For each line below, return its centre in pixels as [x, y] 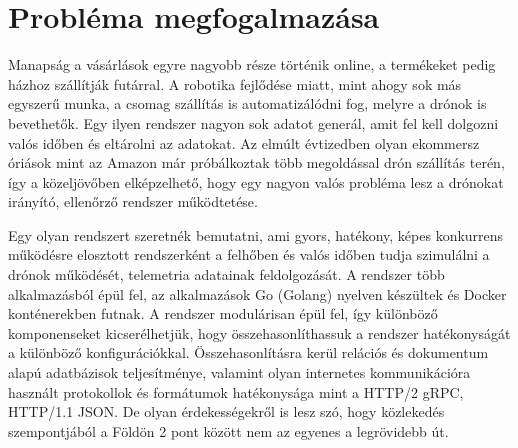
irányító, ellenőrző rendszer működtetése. [133, 201]
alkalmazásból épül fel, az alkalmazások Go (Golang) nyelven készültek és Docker [257, 293]
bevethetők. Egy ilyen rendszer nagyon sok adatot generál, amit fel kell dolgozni [253, 122]
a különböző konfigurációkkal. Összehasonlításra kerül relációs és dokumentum [248, 352]
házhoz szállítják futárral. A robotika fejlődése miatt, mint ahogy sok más [235, 83]
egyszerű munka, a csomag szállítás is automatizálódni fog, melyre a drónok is [247, 103]
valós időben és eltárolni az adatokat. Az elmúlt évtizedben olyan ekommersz [244, 142]
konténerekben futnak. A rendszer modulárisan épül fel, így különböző [223, 313]
